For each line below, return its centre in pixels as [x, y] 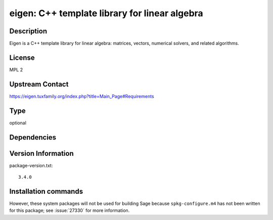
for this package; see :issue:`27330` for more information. [70, 210]
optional [18, 123]
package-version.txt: [31, 165]
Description [28, 31]
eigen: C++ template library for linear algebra [106, 13]
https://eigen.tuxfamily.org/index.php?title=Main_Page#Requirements [82, 96]
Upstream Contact [39, 84]
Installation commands [46, 191]
